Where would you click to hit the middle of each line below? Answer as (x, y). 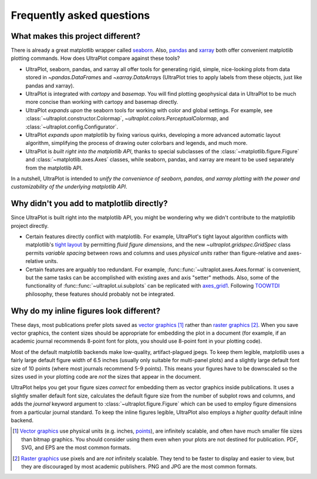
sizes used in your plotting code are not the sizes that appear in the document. (106, 376)
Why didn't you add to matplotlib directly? (89, 203)
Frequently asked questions (80, 15)
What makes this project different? (76, 36)
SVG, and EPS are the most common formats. (76, 448)
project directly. (30, 225)
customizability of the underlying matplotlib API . (69, 187)
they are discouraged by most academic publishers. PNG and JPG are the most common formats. (139, 466)
